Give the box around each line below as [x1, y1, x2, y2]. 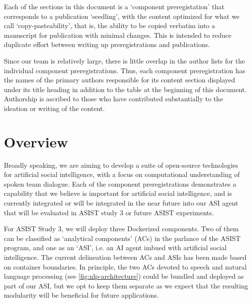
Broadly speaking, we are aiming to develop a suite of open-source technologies [4, 159, 238, 170]
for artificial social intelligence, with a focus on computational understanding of [4, 169, 240, 179]
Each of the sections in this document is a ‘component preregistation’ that [4, 1, 224, 11]
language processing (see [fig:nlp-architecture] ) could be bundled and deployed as [4, 271, 244, 281]
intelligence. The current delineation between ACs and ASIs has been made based [4, 252, 247, 262]
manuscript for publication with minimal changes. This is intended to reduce [4, 30, 232, 40]
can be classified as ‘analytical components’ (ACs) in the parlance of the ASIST [4, 233, 241, 243]
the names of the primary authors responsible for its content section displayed [4, 75, 236, 85]
